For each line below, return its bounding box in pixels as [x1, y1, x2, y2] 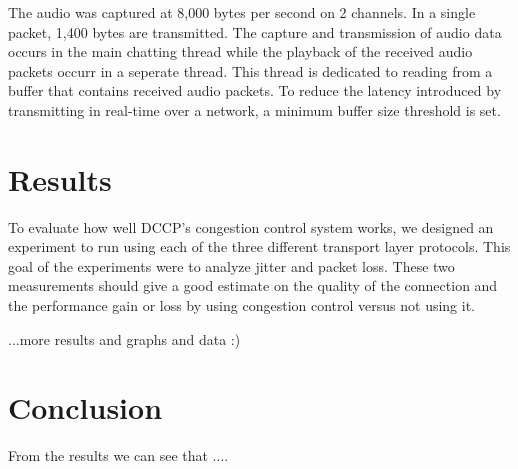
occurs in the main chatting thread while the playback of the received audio [8, 41, 473, 62]
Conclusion [8, 387, 163, 428]
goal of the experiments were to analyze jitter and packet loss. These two [8, 255, 455, 276]
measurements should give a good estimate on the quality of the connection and [8, 275, 498, 296]
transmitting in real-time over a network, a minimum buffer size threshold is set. [8, 99, 501, 120]
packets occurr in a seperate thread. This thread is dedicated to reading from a [8, 60, 493, 81]
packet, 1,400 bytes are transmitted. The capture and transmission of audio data [8, 21, 502, 42]
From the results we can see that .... [8, 445, 229, 466]
